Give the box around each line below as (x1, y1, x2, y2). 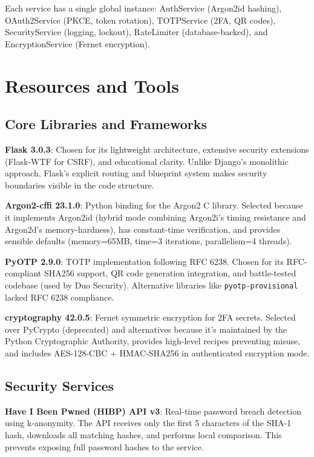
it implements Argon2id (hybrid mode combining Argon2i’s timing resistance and (5, 210, 306, 223)
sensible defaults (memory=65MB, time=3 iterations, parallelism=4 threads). (5, 235, 292, 247)
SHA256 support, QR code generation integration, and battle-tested (44, 267, 296, 279)
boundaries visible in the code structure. (5, 178, 154, 191)
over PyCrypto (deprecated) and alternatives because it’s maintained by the (5, 322, 287, 335)
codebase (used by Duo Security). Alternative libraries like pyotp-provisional (5, 278, 298, 291)
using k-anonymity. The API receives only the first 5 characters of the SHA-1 (5, 416, 292, 429)
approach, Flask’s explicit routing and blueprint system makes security (5, 167, 267, 179)
